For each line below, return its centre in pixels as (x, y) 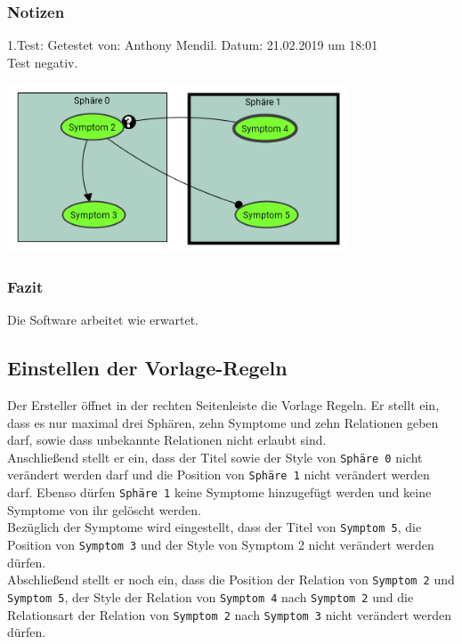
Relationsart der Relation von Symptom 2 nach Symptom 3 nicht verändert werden (229, 614)
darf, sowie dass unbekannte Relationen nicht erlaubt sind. (167, 440)
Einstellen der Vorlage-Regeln (147, 368)
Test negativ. (43, 62)
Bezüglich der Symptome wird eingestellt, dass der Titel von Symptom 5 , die (215, 527)
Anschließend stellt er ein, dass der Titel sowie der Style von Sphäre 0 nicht (215, 457)
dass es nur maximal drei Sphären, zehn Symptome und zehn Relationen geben (223, 422)
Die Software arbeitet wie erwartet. (103, 320)
